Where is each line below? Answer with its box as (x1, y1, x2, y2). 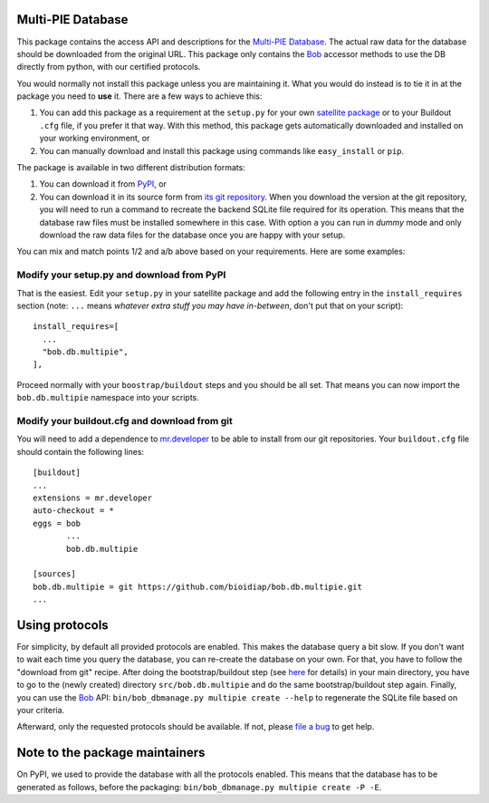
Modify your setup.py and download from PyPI (16, 268, 226, 281)
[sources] (33, 569, 76, 579)
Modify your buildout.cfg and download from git (16, 415, 233, 428)
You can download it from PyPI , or (39, 179, 167, 189)
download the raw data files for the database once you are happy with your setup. (39, 229, 346, 240)
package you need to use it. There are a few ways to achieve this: (16, 91, 263, 102)
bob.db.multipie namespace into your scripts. (16, 392, 199, 403)
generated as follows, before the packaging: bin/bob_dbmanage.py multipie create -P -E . (16, 781, 382, 792)
